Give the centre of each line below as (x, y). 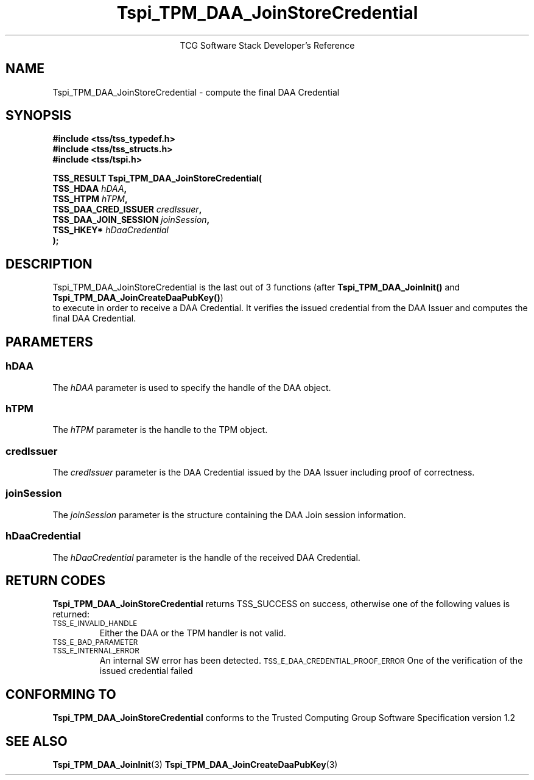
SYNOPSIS (39, 116)
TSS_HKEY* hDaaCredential (111, 230)
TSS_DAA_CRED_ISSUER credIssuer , (127, 209)
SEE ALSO (37, 741)
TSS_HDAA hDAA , (90, 189)
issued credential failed (146, 671)
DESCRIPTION (49, 264)
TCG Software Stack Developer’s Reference (267, 45)
